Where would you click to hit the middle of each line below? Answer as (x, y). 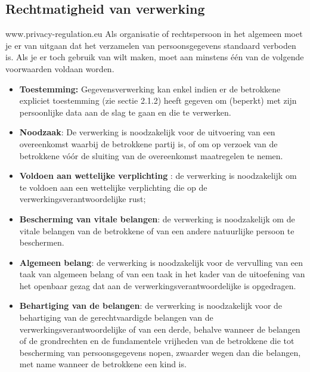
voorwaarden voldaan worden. (60, 68)
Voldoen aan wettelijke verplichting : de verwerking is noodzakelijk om (158, 176)
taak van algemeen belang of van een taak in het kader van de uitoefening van (162, 274)
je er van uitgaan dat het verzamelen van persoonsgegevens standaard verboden (151, 45)
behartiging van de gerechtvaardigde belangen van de (116, 317)
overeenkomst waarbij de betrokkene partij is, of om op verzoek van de (148, 143)
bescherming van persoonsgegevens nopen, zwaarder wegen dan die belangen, (160, 352)
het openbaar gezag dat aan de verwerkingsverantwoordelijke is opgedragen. (158, 285)
